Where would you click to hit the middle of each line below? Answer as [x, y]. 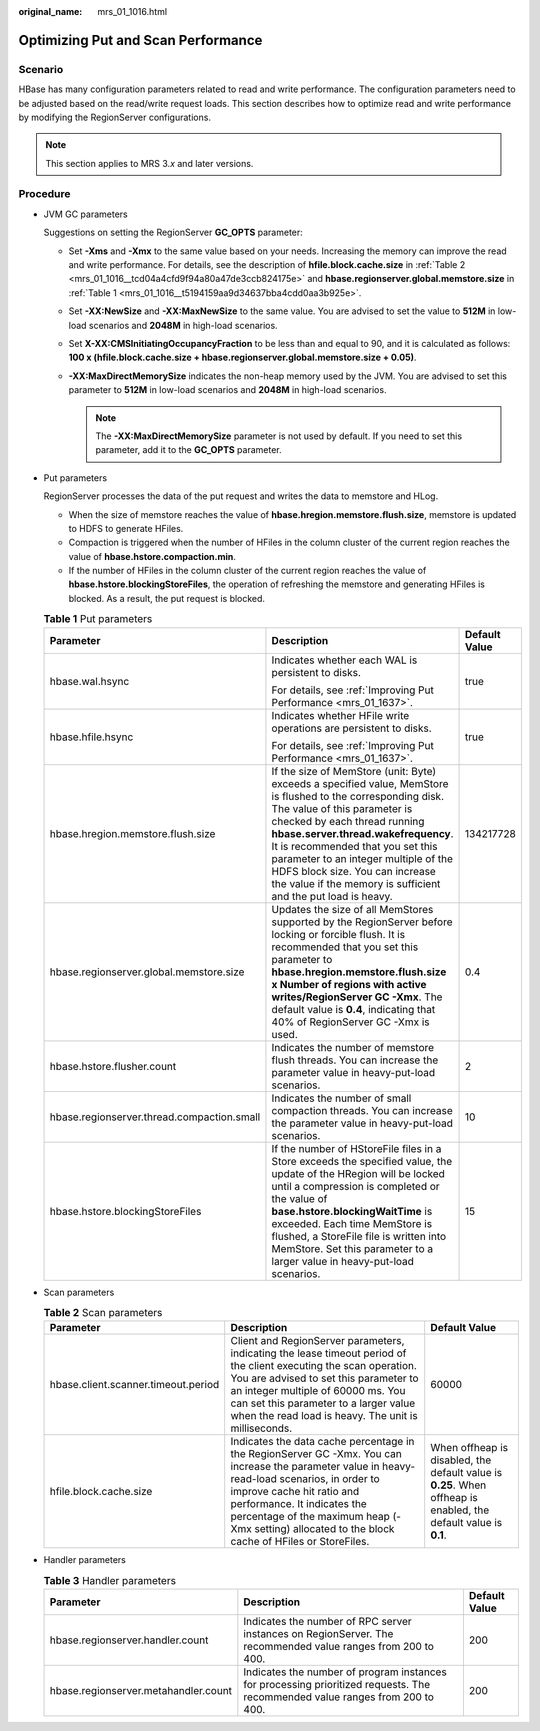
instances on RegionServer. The [318, 1634]
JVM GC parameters [86, 214]
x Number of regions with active [349, 984]
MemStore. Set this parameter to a [352, 1248]
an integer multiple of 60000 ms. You [318, 1391]
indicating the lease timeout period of [318, 1353]
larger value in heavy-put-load [343, 1261]
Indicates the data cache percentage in [322, 1442]
